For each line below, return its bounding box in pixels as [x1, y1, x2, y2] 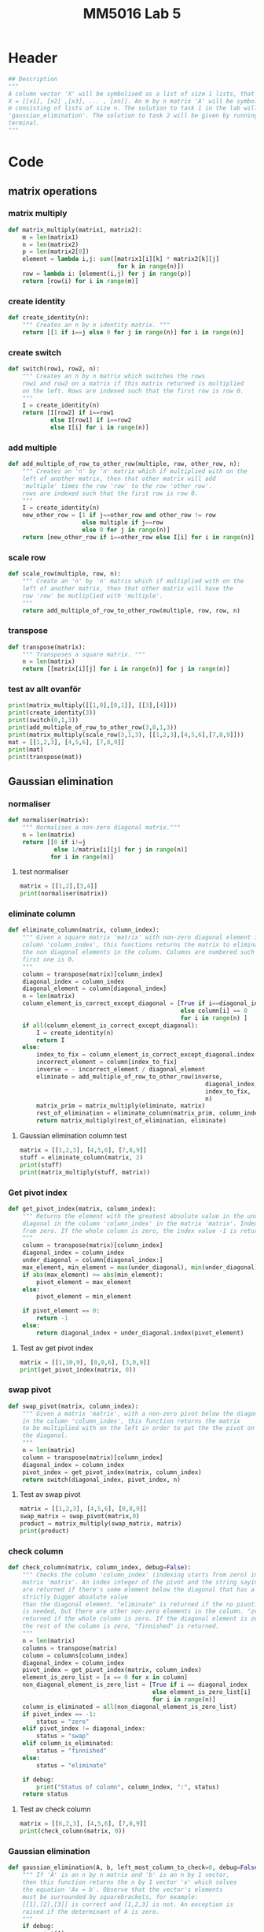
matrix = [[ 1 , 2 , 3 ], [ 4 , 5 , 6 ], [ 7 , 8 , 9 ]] [19, 1146, 147, 1155]
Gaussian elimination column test [19, 1131, 127, 1141]
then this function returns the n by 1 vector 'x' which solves [22, 1878, 237, 1886]
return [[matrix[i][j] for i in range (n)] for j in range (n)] [22, 665, 230, 673]
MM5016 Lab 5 [82, 5, 181, 23]
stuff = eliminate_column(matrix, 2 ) [19, 1153, 144, 1161]
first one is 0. [22, 955, 76, 963]
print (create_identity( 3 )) [8, 709, 97, 717]
